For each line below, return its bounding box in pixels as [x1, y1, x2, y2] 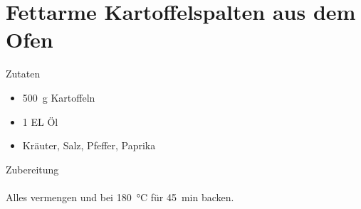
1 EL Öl [22, 114, 58, 129]
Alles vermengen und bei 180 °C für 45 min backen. [6, 189, 234, 204]
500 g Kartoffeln [22, 90, 95, 104]
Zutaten [6, 66, 41, 81]
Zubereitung [6, 161, 59, 176]
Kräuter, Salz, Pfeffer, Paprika [22, 138, 156, 153]
